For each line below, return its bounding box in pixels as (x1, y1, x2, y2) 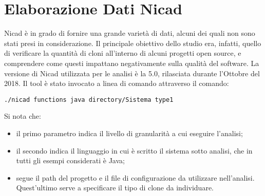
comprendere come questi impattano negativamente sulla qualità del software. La (4, 57, 259, 68)
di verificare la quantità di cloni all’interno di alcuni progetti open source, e (4, 48, 241, 58)
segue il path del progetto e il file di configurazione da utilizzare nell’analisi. (16, 172, 255, 183)
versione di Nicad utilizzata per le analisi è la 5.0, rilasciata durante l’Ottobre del (4, 68, 260, 78)
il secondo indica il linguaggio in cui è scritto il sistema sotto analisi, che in (16, 145, 253, 156)
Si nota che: (4, 111, 41, 121)
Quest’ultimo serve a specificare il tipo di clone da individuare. (16, 182, 214, 193)
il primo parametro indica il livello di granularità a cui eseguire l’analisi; (16, 127, 243, 138)
